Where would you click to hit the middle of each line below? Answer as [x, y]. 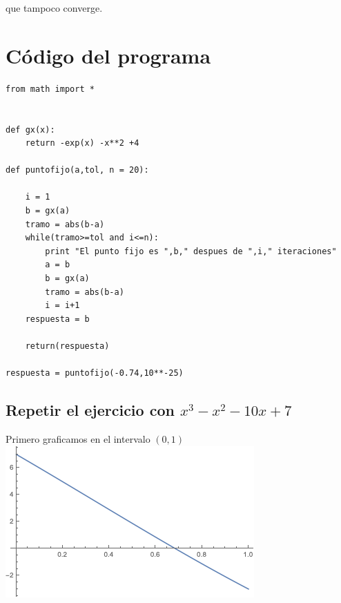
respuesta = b [57, 319]
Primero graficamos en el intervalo [78, 438]
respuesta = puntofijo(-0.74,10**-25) [95, 373]
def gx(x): [30, 130]
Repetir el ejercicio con [90, 410]
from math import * [50, 89]
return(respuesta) [67, 346]
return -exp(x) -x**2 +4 [82, 143]
